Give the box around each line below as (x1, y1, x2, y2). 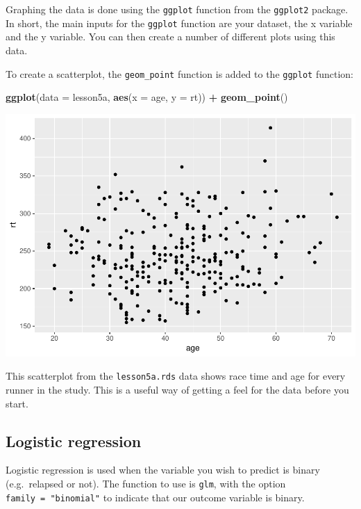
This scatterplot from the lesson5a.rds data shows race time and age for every (6, 369, 346, 383)
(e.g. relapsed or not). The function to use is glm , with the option (6, 476, 286, 490)
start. (6, 396, 28, 410)
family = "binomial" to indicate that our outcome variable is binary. (6, 490, 305, 504)
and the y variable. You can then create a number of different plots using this (6, 29, 335, 44)
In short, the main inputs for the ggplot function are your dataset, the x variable (6, 15, 353, 30)
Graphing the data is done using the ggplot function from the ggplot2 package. (6, 2, 349, 16)
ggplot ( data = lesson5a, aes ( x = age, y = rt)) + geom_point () (6, 90, 288, 104)
